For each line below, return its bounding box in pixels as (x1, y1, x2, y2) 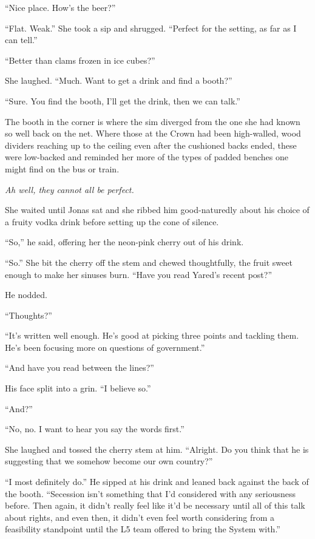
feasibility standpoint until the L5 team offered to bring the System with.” (5, 523, 280, 535)
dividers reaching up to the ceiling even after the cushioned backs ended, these (5, 138, 297, 151)
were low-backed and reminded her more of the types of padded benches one (5, 151, 288, 163)
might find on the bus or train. (5, 162, 120, 175)
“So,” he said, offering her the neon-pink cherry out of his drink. (5, 236, 244, 248)
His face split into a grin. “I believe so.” (5, 382, 151, 395)
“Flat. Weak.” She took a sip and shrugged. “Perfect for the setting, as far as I (5, 21, 297, 34)
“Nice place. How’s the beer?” (5, 1, 116, 13)
